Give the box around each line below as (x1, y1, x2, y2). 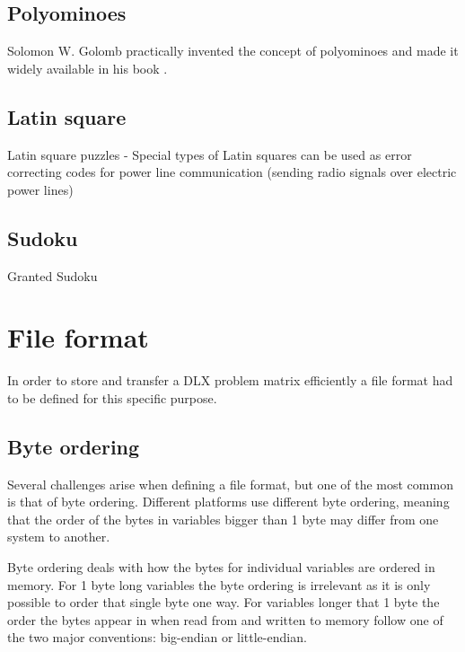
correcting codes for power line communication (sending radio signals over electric (7, 163, 457, 181)
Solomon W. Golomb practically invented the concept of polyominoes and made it (7, 41, 459, 60)
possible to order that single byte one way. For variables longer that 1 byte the (7, 593, 440, 612)
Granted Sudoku (7, 266, 98, 285)
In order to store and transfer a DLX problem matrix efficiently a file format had (7, 371, 453, 390)
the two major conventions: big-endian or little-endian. (7, 628, 307, 647)
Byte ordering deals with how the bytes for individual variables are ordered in (7, 558, 435, 577)
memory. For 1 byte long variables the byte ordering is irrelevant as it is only (7, 575, 431, 594)
